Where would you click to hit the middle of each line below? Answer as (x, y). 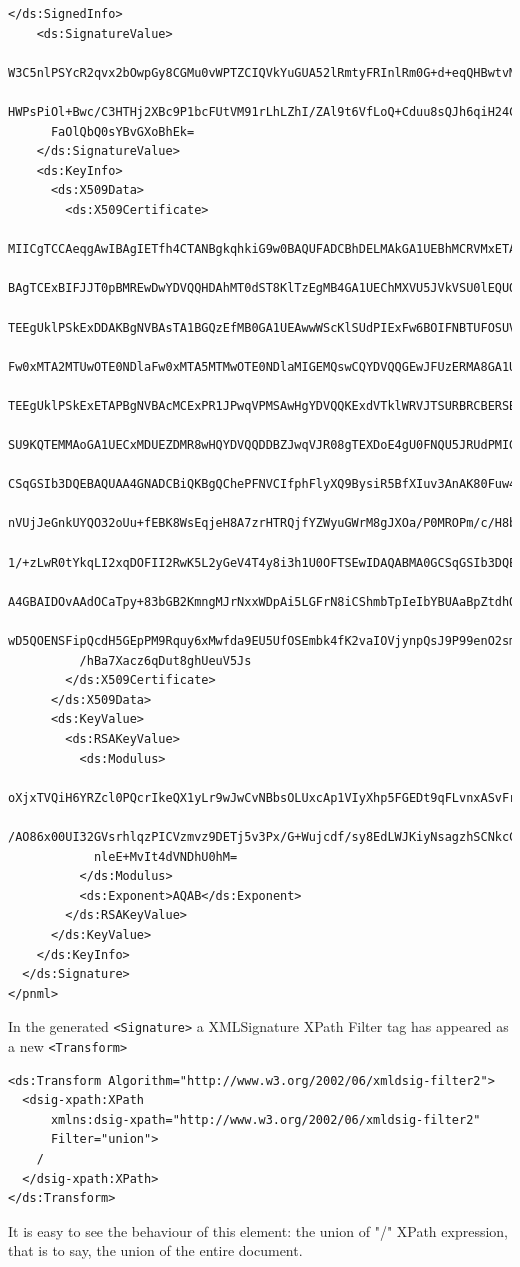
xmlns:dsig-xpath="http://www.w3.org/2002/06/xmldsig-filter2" (265, 1119)
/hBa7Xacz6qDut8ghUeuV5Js (165, 660)
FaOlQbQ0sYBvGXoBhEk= (122, 131)
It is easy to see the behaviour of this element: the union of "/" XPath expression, (258, 1230)
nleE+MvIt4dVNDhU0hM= (165, 856)
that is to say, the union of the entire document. (155, 1250)
